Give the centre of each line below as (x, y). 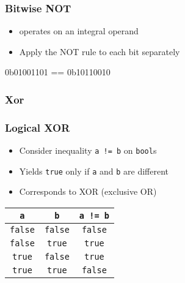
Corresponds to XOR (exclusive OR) (88, 191)
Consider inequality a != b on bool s (88, 150)
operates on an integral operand (79, 31)
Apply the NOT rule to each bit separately (100, 51)
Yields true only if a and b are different (94, 171)
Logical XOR (38, 127)
